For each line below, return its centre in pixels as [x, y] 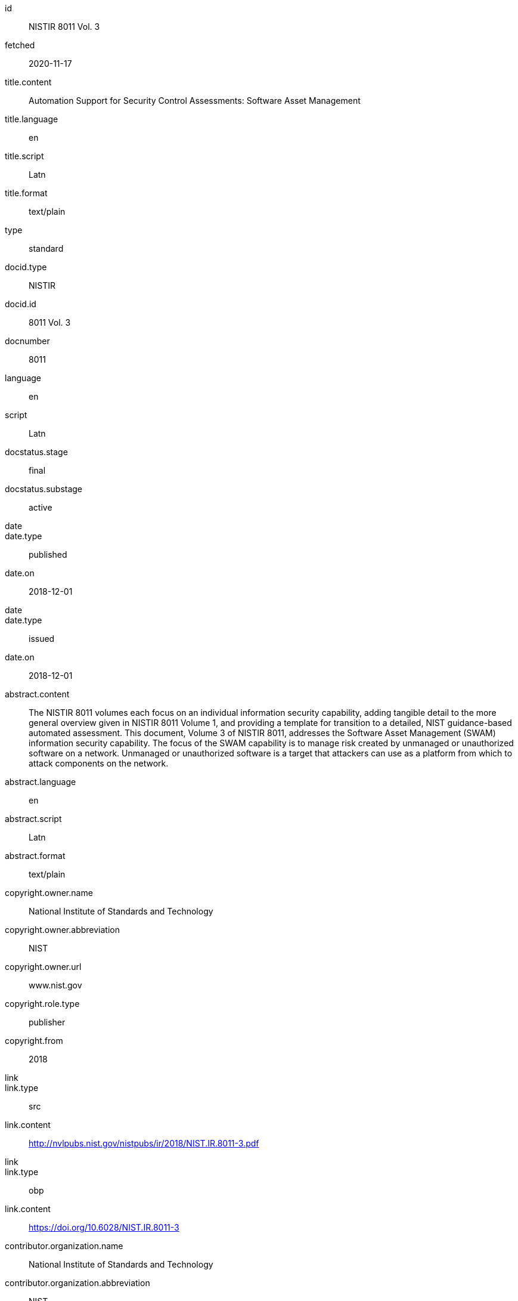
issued [42, 639]
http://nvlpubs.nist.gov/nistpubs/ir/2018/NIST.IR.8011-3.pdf [144, 1143]
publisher [47, 1022]
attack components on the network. [99, 763]
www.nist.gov [55, 985]
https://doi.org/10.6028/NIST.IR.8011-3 [104, 1227]
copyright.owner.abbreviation [62, 930]
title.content [28, 82]
